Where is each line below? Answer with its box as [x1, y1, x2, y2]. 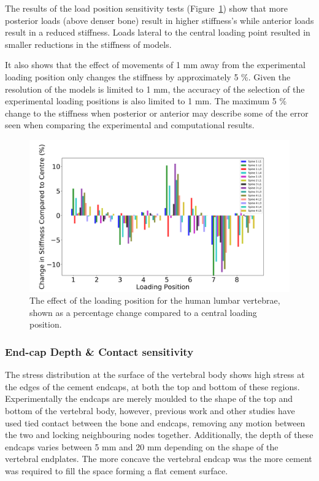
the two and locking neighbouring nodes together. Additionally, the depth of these [5, 428, 313, 441]
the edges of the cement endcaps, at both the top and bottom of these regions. [5, 380, 300, 393]
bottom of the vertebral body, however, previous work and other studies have [5, 404, 295, 417]
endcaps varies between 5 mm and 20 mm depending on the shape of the [5, 440, 279, 453]
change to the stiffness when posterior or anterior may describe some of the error [5, 106, 309, 119]
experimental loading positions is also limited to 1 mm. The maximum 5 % [5, 94, 287, 107]
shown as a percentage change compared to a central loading [29, 306, 257, 318]
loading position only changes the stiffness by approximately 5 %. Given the [5, 70, 291, 83]
